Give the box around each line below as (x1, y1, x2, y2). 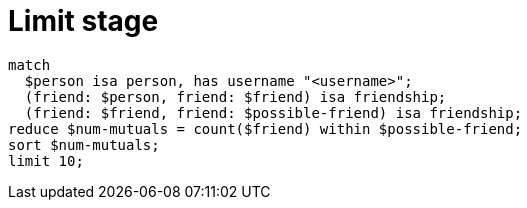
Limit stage (8, 4, 159, 38)
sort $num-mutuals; (8, 136, 160, 153)
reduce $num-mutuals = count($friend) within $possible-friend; (8, 120, 523, 137)
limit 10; (8, 152, 84, 169)
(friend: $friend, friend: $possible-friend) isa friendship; (24, 104, 523, 121)
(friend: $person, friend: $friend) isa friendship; (24, 88, 447, 105)
